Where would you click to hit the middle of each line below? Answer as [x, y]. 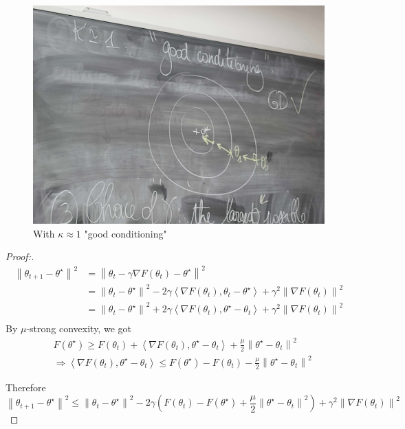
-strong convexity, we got [79, 328]
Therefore [26, 387]
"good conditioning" [125, 233]
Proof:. [20, 256]
